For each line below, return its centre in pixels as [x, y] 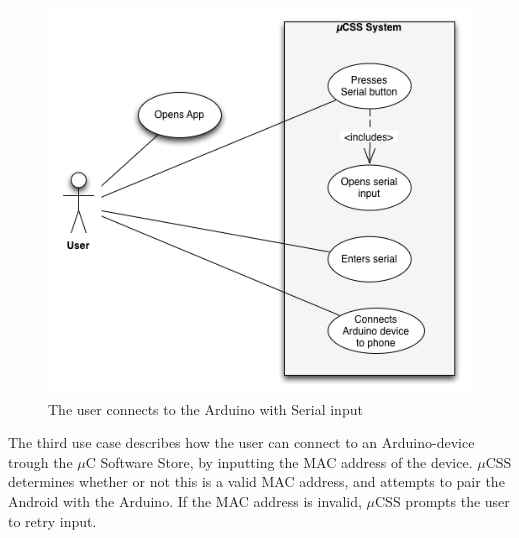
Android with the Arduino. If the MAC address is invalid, [185, 501]
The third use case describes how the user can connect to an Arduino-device [241, 442]
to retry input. [52, 520]
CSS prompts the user [442, 501]
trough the [40, 461]
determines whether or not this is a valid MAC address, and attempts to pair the [256, 481]
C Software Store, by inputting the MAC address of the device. [279, 461]
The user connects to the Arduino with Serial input [205, 408]
